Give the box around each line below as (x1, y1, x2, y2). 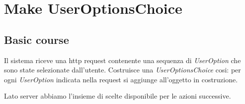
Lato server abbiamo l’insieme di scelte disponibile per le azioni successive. (4, 91, 231, 101)
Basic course (4, 32, 69, 47)
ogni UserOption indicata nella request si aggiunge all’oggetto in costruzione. (4, 74, 238, 84)
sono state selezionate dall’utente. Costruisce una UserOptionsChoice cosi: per (4, 65, 241, 75)
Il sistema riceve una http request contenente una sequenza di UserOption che (4, 55, 241, 65)
